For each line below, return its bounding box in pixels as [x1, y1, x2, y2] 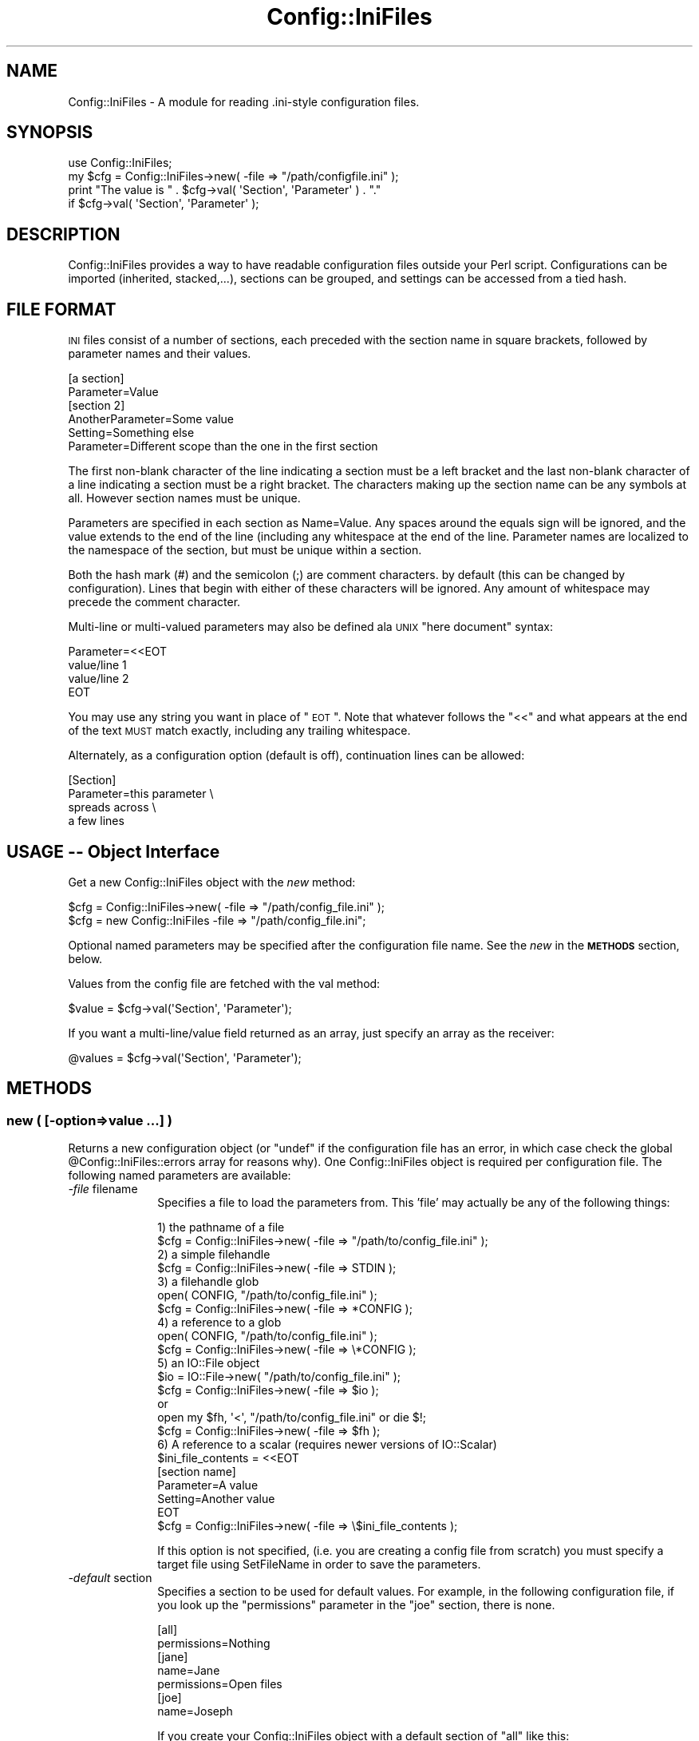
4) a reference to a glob [157, 1315, 282, 1330]
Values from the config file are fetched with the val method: [68, 976, 381, 990]
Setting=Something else [68, 426, 195, 440]
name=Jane [157, 1664, 220, 1678]
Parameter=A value [157, 1478, 259, 1493]
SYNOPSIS [6, 122, 93, 143]
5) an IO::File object [157, 1356, 260, 1370]
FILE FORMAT [6, 299, 116, 319]
